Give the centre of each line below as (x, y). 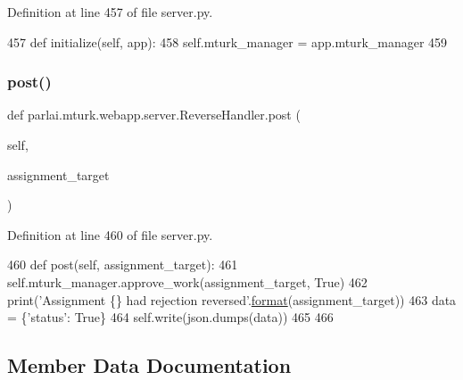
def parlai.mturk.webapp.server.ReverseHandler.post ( (154, 115)
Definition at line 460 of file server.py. (110, 234)
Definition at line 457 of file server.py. (110, 12)
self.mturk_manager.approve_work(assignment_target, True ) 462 (187, 281)
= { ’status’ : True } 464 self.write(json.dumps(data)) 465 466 (170, 317)
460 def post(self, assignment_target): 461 (123, 264)
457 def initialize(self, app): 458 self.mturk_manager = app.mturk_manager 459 (227, 41)
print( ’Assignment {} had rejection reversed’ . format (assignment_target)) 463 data (232, 299)
